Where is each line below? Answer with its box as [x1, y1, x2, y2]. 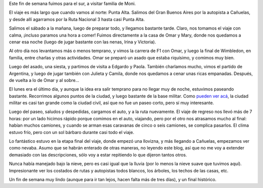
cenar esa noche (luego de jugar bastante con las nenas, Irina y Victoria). [9, 39, 156, 45]
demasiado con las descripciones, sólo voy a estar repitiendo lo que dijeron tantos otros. [9, 151, 187, 158]
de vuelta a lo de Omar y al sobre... [9, 77, 79, 83]
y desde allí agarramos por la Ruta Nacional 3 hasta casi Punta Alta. [9, 16, 145, 22]
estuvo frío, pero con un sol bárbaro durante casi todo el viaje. [9, 129, 134, 135]
